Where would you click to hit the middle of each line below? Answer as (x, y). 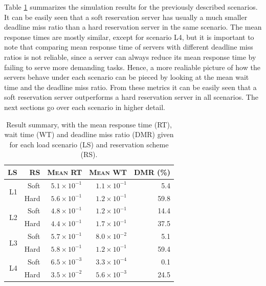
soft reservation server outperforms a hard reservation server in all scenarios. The (131, 97)
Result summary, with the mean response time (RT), (89, 124)
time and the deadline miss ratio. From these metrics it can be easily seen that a (130, 87)
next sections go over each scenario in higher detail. (85, 107)
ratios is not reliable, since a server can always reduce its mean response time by (130, 57)
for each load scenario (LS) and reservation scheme (89, 144)
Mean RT (65, 172)
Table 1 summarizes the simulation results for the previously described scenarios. (131, 7)
